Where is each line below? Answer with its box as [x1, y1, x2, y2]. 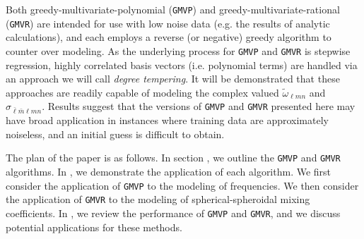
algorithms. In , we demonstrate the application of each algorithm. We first [6, 164, 331, 178]
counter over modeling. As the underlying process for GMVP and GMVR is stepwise [6, 43, 351, 58]
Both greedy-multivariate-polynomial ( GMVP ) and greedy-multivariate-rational [6, 2, 340, 16]
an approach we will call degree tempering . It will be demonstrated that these [6, 71, 340, 86]
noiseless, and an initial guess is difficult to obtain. [6, 126, 225, 141]
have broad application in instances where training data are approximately [6, 113, 329, 128]
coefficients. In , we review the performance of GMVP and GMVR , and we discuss [6, 205, 341, 220]
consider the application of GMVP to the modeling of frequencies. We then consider [6, 178, 359, 192]
